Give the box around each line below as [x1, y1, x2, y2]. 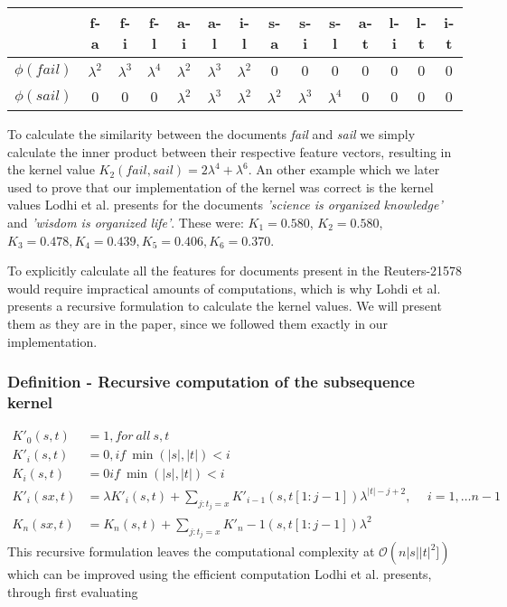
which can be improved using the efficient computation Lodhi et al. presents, [7, 565, 432, 584]
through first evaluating [7, 582, 138, 601]
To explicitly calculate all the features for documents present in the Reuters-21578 [7, 261, 463, 280]
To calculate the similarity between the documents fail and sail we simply [7, 125, 416, 143]
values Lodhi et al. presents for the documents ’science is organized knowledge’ [7, 195, 443, 214]
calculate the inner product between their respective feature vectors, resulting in [7, 142, 452, 161]
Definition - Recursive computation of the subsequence [7, 370, 415, 393]
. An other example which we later [248, 160, 440, 179]
